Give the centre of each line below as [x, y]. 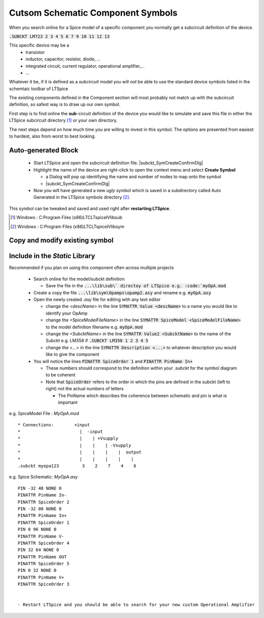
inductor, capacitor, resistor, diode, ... [63, 59]
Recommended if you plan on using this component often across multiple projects [91, 268]
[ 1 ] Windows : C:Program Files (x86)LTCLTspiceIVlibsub [66, 218]
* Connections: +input [54, 425]
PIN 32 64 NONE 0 [38, 550]
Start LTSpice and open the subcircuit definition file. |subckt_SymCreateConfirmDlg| [118, 163]
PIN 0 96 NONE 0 [37, 530]
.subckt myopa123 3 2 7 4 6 [77, 466]
